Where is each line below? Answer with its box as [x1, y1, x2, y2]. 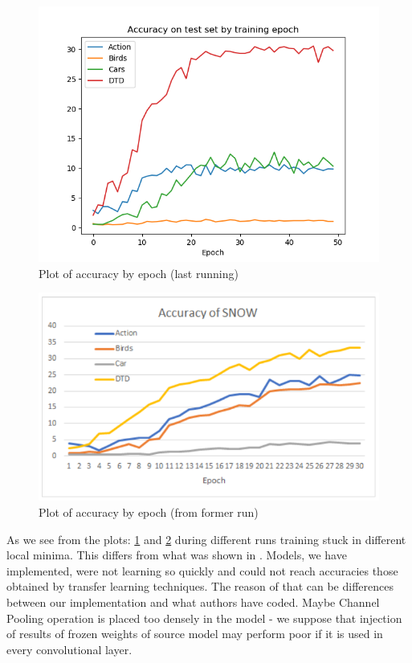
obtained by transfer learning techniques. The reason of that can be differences [6, 578, 394, 595]
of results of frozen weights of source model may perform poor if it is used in [6, 625, 383, 642]
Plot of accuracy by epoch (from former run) [39, 504, 259, 520]
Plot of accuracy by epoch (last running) [39, 264, 239, 281]
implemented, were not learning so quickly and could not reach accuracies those [6, 562, 398, 579]
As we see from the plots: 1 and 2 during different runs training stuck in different [6, 530, 406, 547]
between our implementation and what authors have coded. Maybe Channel [6, 593, 380, 610]
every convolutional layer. [6, 640, 133, 657]
